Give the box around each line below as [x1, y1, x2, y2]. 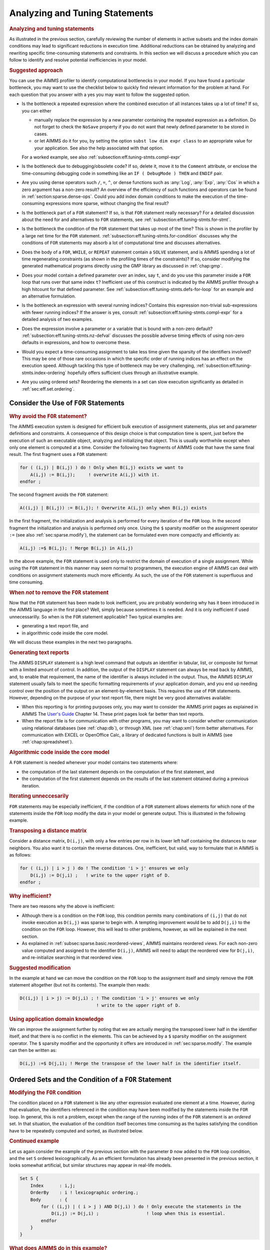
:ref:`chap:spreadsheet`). [21, 739, 73, 745]
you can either [21, 107, 52, 113]
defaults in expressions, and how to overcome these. [21, 339, 131, 345]
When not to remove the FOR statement [9, 589, 109, 596]
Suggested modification [9, 964, 71, 971]
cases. [34, 130, 48, 137]
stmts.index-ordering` [21, 369, 67, 375]
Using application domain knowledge [9, 1015, 104, 1022]
